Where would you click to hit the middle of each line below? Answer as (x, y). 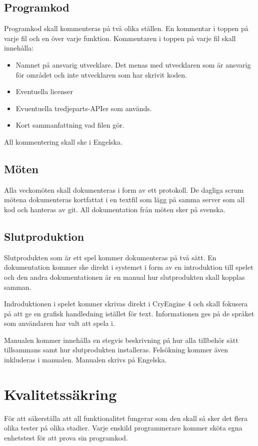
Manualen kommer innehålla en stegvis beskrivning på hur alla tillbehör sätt (121, 340)
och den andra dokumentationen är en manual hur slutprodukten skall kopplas (124, 277)
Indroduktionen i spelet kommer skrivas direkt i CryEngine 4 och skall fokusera (126, 304)
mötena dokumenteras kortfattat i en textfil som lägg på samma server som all (124, 199)
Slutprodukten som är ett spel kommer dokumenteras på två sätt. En (110, 257)
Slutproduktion (44, 236)
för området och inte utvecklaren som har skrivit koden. (101, 74)
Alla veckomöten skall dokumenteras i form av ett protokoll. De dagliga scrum (124, 189)
